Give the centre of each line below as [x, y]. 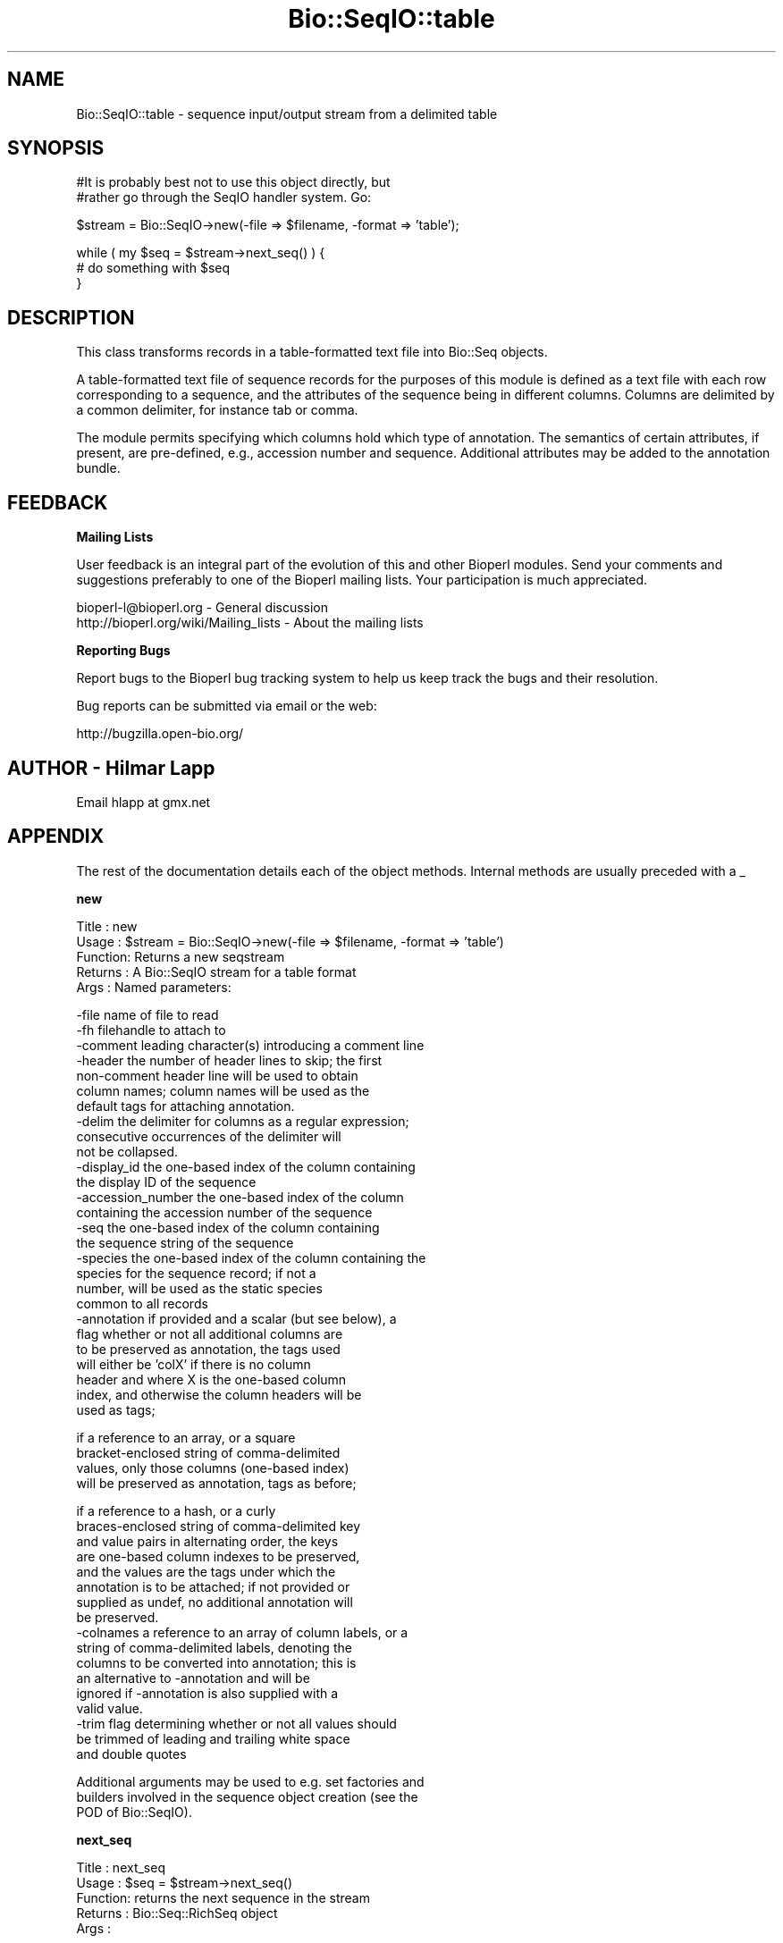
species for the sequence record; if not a [196, 1273]
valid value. [109, 1708]
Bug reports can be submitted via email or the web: [227, 706]
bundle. [98, 468]
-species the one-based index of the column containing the [251, 1257]
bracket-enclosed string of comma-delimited [208, 1452]
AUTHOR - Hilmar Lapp [111, 768]
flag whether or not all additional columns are [210, 1333]
